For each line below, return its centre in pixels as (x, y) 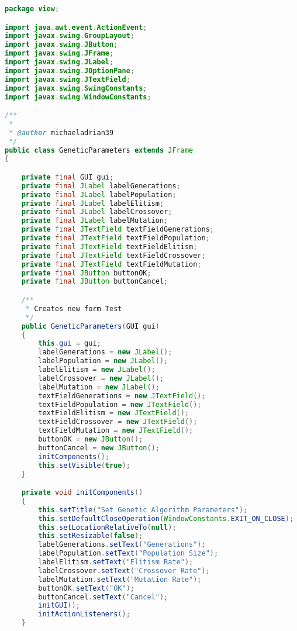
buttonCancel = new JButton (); (99, 448)
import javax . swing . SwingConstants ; (76, 88)
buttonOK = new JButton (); (91, 439)
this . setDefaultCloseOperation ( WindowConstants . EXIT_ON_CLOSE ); (166, 518)
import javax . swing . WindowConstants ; (78, 97)
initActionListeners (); (84, 614)
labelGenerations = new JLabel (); (105, 352)
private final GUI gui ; (68, 177)
